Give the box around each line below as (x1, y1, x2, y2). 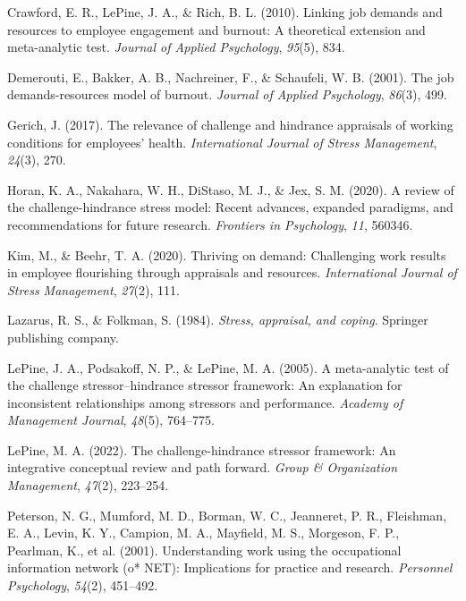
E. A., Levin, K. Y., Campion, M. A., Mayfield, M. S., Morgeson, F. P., (7, 523, 400, 542)
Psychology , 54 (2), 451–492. (7, 576, 158, 595)
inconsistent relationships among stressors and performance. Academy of (7, 393, 403, 411)
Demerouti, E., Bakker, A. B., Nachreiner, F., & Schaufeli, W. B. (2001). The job (7, 67, 454, 86)
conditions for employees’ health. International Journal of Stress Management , (7, 132, 437, 151)
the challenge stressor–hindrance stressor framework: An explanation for (7, 376, 402, 394)
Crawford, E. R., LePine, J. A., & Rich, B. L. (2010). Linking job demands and (7, 3, 443, 21)
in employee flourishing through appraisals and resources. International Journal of (7, 263, 457, 282)
